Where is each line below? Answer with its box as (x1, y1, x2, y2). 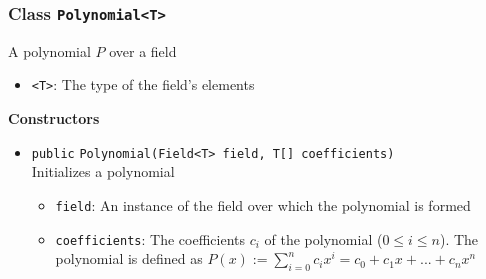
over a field (109, 40, 177, 61)
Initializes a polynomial (31, 161, 175, 182)
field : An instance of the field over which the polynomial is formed (55, 194, 471, 215)
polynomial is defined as (55, 248, 203, 269)
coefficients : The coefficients (55, 228, 245, 249)
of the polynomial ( (264, 228, 383, 249)
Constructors (8, 108, 100, 129)
